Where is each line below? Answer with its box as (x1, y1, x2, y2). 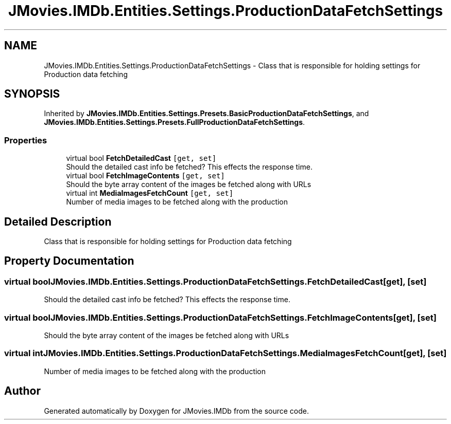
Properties (4, 135, 47, 145)
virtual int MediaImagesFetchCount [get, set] (66, 189, 234, 198)
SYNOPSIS (4, 87, 60, 101)
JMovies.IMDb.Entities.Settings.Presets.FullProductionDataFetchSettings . (44, 118, 305, 127)
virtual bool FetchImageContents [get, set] (66, 171, 225, 180)
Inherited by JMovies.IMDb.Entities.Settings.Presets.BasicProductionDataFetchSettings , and (44, 109, 369, 118)
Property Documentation (4, 254, 134, 268)
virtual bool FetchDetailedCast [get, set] (66, 154, 217, 163)
